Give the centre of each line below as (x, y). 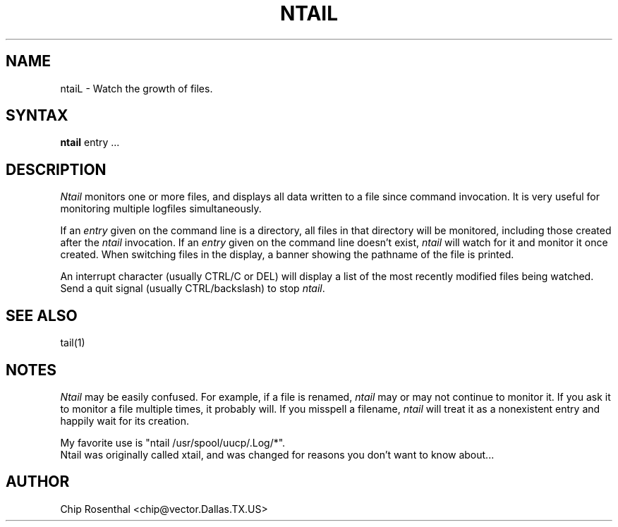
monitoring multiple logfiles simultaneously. (161, 209)
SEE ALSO (42, 315)
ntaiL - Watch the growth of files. (137, 88)
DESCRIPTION (56, 169)
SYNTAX (37, 116)
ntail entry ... (90, 143)
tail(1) (73, 343)
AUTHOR (38, 482)
